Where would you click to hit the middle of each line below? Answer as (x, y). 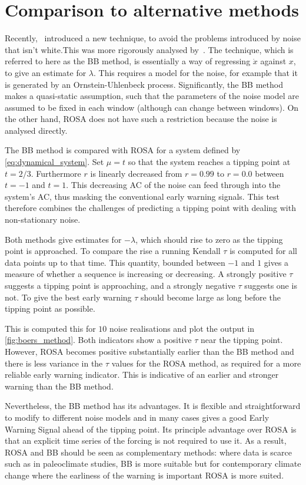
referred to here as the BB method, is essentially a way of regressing (128, 61)
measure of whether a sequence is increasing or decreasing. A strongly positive (146, 274)
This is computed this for (50, 328)
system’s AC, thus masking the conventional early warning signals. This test (142, 196)
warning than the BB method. (59, 386)
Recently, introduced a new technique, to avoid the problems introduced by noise (153, 38)
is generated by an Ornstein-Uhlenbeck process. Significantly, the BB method (144, 84)
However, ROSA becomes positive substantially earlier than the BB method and (149, 351)
